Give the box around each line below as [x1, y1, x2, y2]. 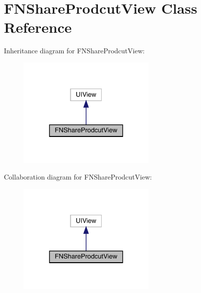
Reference [4, 17, 72, 37]
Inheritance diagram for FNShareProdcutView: [4, 45, 145, 56]
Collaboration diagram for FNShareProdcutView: [4, 171, 152, 181]
